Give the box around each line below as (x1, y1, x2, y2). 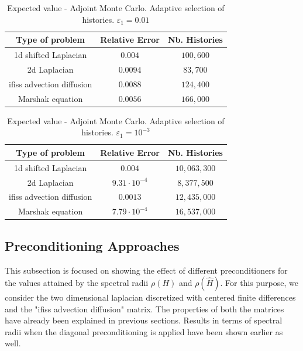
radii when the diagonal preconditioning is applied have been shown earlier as (5, 325, 283, 338)
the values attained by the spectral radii (5, 277, 149, 289)
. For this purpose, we (220, 277, 298, 289)
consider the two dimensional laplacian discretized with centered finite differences (5, 291, 296, 304)
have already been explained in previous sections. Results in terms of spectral (5, 314, 283, 326)
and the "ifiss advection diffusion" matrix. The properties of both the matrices (5, 302, 284, 315)
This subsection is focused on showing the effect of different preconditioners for (5, 264, 288, 276)
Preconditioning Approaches (5, 236, 180, 254)
